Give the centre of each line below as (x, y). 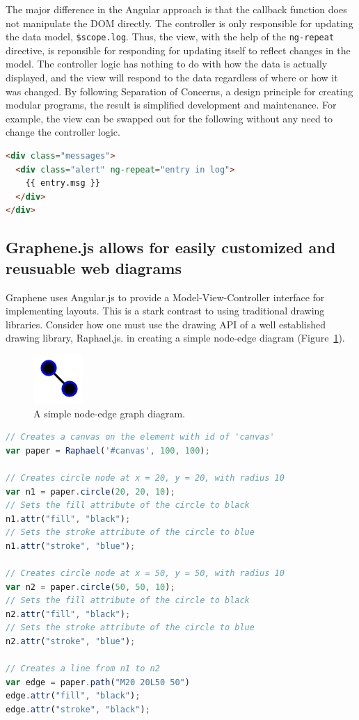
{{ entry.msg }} (63, 183)
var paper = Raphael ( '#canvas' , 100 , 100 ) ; (108, 450)
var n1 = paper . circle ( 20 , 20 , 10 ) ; (90, 491)
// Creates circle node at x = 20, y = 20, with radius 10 (145, 478)
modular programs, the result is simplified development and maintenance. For (171, 105)
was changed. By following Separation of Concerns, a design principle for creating (179, 91)
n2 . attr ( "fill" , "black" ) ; (68, 614)
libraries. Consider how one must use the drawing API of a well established (166, 324)
